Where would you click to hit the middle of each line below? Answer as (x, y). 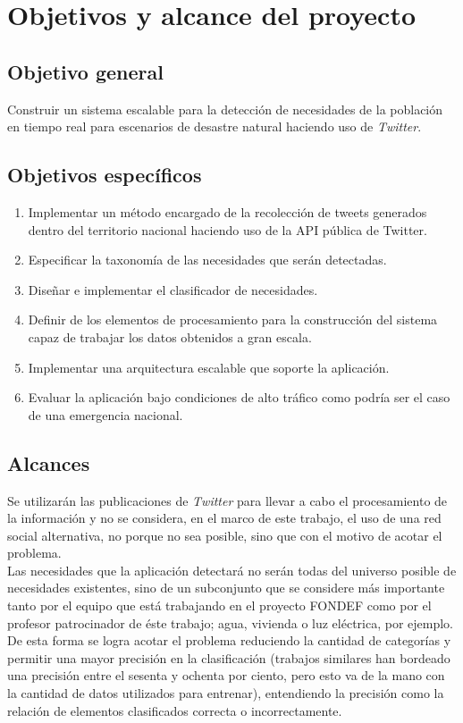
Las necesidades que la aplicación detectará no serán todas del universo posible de (232, 570)
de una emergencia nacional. (105, 414)
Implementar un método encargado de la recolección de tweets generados (227, 211)
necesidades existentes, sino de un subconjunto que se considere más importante (226, 588)
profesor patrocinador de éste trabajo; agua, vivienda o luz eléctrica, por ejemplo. (231, 622)
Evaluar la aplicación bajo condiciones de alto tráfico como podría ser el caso (239, 397)
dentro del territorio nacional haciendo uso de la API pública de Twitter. (227, 229)
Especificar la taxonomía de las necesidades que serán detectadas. (207, 260)
